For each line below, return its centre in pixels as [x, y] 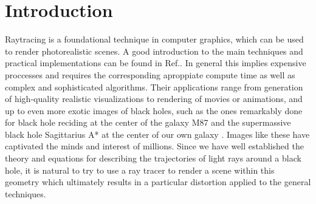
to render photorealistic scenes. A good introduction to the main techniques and [154, 51]
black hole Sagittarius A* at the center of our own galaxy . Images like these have [157, 134]
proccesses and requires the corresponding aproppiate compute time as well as [150, 74]
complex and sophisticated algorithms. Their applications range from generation [154, 87]
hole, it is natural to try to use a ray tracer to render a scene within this [140, 170]
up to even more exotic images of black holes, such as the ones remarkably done [154, 110]
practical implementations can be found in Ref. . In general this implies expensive [156, 63]
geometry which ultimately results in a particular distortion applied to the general [158, 182]
